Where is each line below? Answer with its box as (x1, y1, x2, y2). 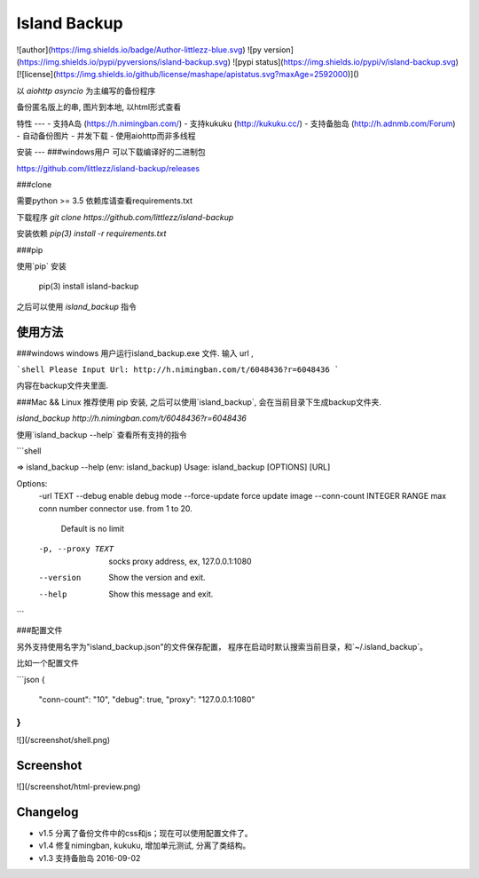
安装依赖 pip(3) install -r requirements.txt (16, 228, 167, 239)
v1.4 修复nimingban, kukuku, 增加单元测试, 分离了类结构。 (38, 840, 251, 851)
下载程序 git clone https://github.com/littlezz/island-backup (16, 211, 234, 222)
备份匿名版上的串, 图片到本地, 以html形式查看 (16, 102, 182, 113)
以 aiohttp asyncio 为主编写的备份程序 (16, 85, 156, 96)
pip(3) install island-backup (38, 281, 139, 292)
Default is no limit (60, 524, 124, 534)
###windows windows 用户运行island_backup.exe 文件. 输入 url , (16, 347, 255, 359)
